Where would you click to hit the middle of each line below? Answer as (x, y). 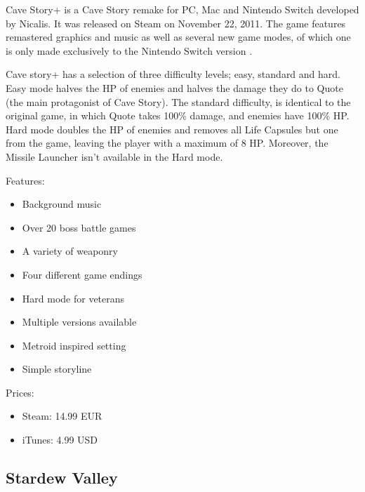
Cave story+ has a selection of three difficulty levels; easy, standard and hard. (173, 74)
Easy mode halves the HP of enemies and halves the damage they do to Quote (174, 87)
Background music (62, 204)
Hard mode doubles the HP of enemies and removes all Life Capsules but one (172, 129)
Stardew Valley (62, 478)
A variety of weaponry (70, 251)
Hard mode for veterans (73, 298)
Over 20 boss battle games (79, 227)
